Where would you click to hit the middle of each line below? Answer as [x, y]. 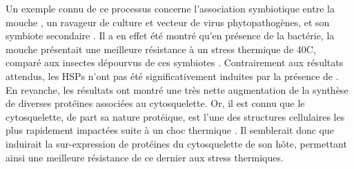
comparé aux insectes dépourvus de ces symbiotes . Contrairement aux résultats [175, 62]
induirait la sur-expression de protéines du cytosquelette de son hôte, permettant [176, 143]
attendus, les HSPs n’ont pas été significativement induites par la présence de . [172, 76]
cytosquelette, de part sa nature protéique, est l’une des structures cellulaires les [175, 116]
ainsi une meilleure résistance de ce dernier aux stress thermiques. [145, 157]
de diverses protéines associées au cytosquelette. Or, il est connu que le [155, 103]
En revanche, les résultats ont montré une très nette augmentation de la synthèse [177, 89]
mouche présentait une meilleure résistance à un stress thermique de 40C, [161, 49]
